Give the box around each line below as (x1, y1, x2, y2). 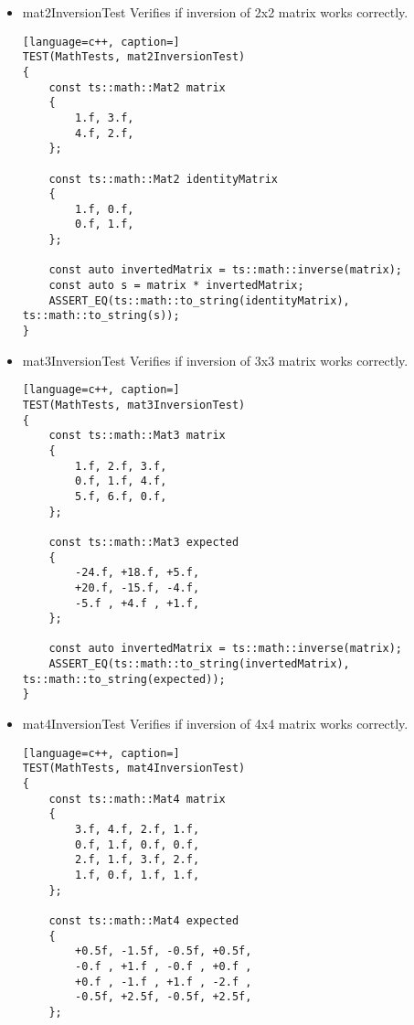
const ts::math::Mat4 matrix (48, 792, 226, 806)
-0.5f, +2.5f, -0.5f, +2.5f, (75, 990, 252, 1004)
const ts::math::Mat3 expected (48, 535, 239, 549)
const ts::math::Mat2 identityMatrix (48, 172, 278, 186)
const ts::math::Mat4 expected (48, 913, 239, 927)
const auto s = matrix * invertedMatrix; (48, 279, 304, 293)
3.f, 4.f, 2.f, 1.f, (75, 822, 200, 836)
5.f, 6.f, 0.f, (75, 489, 167, 503)
